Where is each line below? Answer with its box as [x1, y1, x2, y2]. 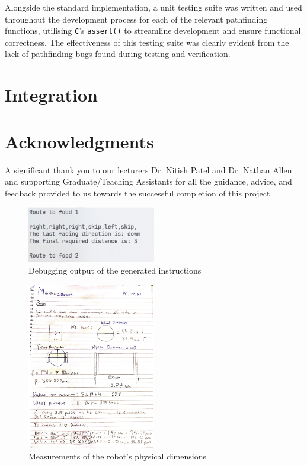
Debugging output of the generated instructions [28, 264, 202, 277]
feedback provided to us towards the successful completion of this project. [5, 186, 273, 199]
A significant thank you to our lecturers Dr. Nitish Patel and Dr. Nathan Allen [5, 163, 292, 176]
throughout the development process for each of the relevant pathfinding [5, 12, 268, 25]
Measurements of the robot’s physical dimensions [28, 449, 206, 462]
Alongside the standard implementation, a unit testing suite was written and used [5, 1, 302, 13]
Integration [5, 83, 98, 107]
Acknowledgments [5, 129, 154, 153]
